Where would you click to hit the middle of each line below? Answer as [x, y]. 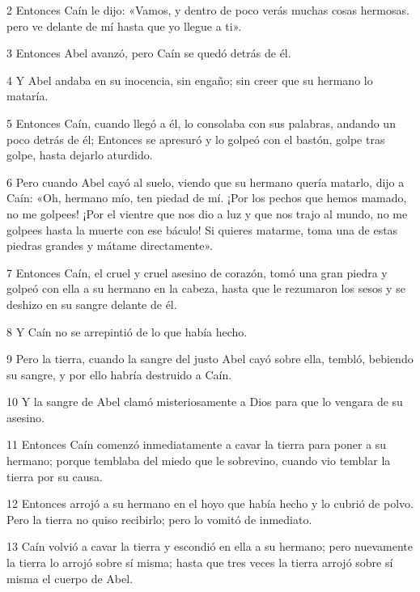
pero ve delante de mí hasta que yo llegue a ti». [124, 25]
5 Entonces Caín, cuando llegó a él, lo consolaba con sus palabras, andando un [201, 123]
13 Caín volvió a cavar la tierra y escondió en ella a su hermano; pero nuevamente [210, 546]
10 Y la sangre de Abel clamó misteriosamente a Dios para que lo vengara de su [205, 402]
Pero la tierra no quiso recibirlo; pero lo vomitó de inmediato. [159, 519]
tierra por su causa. [55, 476]
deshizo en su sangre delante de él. [92, 304]
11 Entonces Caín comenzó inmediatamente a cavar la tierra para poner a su [197, 444]
